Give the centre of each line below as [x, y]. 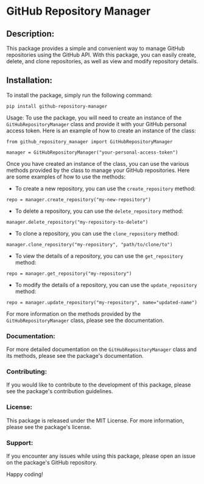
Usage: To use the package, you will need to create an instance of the [94, 118]
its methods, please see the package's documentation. [75, 356]
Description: [30, 34]
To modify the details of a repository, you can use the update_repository [106, 285]
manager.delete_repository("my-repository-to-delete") [77, 222]
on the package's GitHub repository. [52, 462]
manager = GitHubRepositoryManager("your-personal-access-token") [92, 152]
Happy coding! [25, 474]
